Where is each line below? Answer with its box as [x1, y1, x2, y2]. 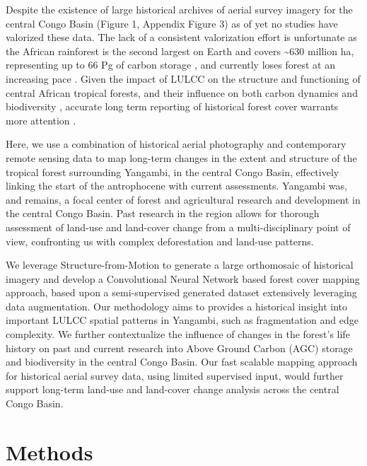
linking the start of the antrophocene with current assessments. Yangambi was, [6, 178, 347, 193]
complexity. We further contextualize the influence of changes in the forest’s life [6, 327, 350, 342]
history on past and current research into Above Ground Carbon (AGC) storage [6, 340, 353, 355]
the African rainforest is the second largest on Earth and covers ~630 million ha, [6, 43, 354, 58]
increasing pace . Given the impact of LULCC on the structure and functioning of [6, 71, 361, 86]
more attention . [6, 112, 76, 127]
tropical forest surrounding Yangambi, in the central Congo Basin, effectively [6, 164, 339, 179]
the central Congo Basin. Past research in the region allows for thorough [6, 206, 320, 221]
